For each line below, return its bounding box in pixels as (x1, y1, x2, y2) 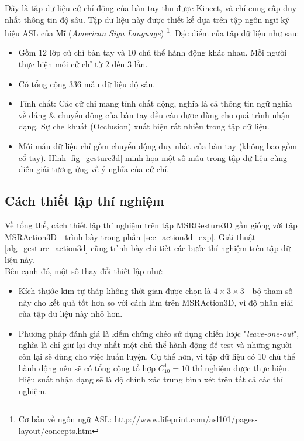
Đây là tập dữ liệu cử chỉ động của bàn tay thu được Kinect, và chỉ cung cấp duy (5, 2, 297, 13)
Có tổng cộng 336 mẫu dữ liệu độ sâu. (18, 77, 156, 90)
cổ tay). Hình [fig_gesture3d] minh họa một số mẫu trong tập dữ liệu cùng (18, 151, 287, 163)
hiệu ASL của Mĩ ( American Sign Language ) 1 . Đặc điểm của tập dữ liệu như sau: (5, 25, 299, 39)
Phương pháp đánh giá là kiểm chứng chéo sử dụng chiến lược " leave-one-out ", (18, 327, 299, 339)
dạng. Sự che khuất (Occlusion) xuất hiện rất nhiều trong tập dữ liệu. (18, 120, 270, 132)
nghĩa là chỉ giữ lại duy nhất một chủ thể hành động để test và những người (18, 339, 292, 351)
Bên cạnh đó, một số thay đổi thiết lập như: (5, 265, 163, 277)
